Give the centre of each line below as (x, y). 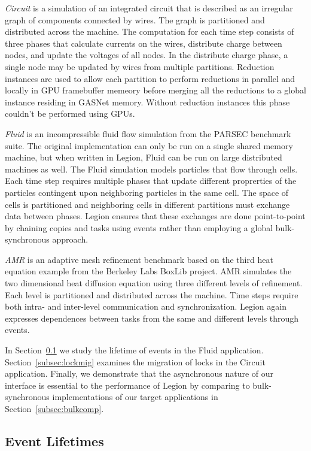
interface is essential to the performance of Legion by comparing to (127, 385)
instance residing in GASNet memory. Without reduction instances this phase (147, 102)
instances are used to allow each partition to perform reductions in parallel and (150, 78)
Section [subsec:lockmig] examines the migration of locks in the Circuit (135, 361)
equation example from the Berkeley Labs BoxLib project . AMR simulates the (148, 271)
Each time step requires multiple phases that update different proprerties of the (151, 181)
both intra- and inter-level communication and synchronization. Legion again (146, 306)
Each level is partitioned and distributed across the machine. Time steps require (152, 294)
